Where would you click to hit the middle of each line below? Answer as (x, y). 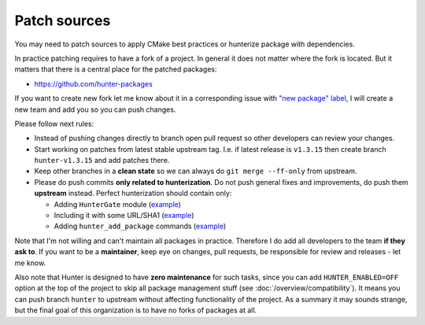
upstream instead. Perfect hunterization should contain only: (133, 194)
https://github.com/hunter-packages (93, 83)
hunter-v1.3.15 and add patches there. (102, 161)
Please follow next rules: (54, 124)
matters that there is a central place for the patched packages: (116, 69)
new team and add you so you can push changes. (95, 109)
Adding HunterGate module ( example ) (117, 204)
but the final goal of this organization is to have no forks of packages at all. (136, 310)
